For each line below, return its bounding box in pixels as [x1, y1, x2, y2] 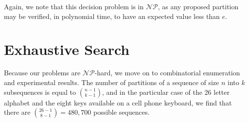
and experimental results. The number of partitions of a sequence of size [4, 77, 219, 87]
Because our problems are [4, 68, 81, 78]
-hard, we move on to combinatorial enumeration [94, 68, 240, 78]
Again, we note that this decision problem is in [4, 1, 144, 11]
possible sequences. [93, 107, 150, 117]
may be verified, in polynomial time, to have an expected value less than [4, 11, 220, 21]
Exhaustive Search [4, 39, 130, 59]
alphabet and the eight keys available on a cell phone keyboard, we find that [4, 97, 232, 107]
